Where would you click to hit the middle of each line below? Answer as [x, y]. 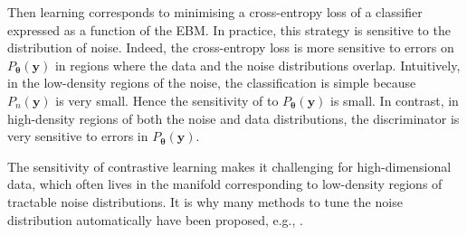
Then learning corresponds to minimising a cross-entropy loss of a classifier [215, 12]
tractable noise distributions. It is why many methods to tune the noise [205, 201]
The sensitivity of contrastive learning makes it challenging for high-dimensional [229, 166]
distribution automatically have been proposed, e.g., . [155, 219]
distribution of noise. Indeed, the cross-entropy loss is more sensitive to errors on [231, 47]
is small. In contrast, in [395, 100]
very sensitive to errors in [78, 136]
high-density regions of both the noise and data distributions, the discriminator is [233, 118]
